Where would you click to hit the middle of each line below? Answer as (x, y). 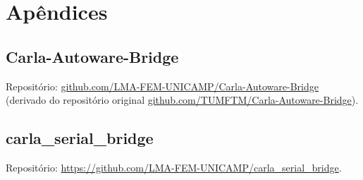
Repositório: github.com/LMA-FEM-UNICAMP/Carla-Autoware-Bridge (162, 86)
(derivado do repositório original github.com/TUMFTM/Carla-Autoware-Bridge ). (182, 100)
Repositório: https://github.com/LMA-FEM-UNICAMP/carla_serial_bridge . (174, 167)
